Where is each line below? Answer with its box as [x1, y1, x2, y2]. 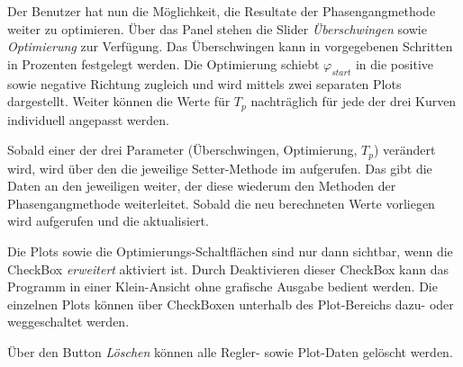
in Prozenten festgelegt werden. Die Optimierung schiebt [7, 54, 320, 73]
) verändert [373, 140, 436, 159]
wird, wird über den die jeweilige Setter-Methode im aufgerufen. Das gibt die [7, 158, 432, 177]
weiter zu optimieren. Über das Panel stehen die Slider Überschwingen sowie [7, 19, 427, 38]
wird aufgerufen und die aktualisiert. [7, 211, 209, 230]
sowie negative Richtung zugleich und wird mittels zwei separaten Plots [7, 74, 402, 93]
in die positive [355, 54, 433, 73]
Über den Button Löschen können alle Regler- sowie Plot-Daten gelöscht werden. [7, 343, 453, 362]
